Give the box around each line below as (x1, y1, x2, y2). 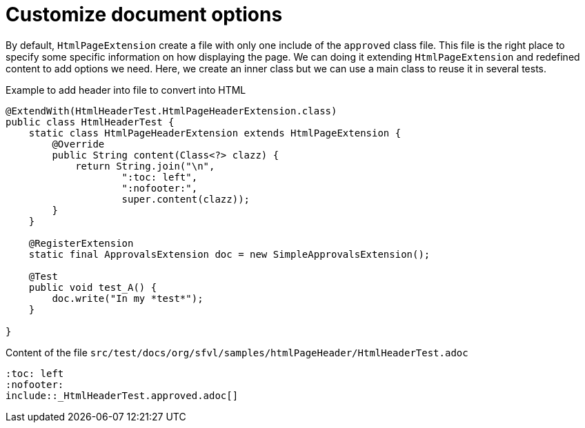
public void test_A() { (28, 281, 157, 293)
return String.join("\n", (75, 160, 215, 172)
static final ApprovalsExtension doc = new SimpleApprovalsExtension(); (28, 248, 430, 260)
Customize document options (6, 3, 283, 26)
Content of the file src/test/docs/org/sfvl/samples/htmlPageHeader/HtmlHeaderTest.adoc (6, 346, 468, 358)
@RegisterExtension (28, 237, 134, 249)
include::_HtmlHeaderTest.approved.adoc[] (6, 389, 239, 401)
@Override (52, 138, 105, 150)
